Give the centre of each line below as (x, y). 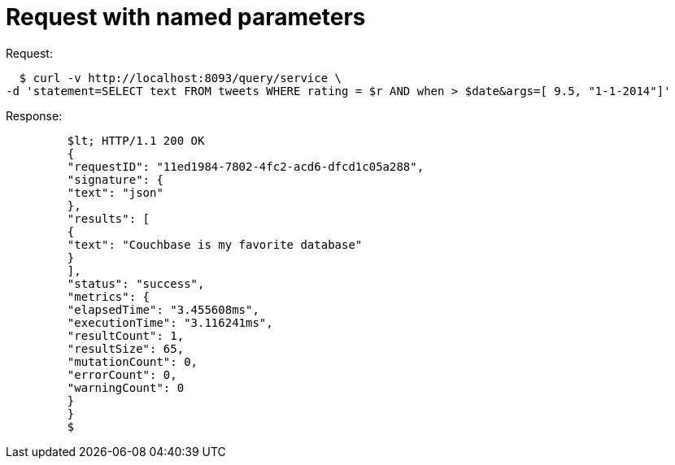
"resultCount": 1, (126, 335)
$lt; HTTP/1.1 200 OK (136, 140)
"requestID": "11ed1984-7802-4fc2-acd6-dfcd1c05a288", (246, 166)
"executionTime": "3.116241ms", (170, 322)
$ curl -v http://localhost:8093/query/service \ (181, 78)
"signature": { (115, 179)
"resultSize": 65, (126, 348)
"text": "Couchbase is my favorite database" (215, 244)
